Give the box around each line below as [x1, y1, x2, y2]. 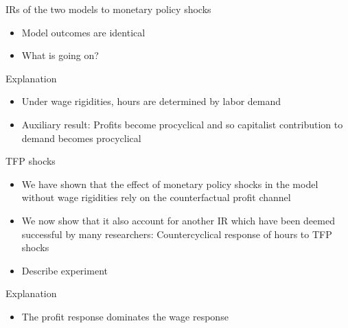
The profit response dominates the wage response [21, 309, 229, 323]
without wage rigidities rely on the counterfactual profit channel [21, 190, 291, 204]
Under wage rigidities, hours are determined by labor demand [21, 94, 281, 108]
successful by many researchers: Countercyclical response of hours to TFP [21, 226, 332, 241]
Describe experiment [21, 263, 108, 277]
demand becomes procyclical [21, 130, 141, 145]
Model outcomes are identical [21, 25, 146, 39]
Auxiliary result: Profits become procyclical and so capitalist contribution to [21, 117, 343, 131]
